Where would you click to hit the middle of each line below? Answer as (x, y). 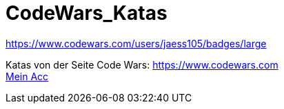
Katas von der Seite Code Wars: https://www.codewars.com (142, 64)
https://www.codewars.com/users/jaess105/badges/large (136, 43)
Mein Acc (27, 76)
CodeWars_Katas (87, 13)
